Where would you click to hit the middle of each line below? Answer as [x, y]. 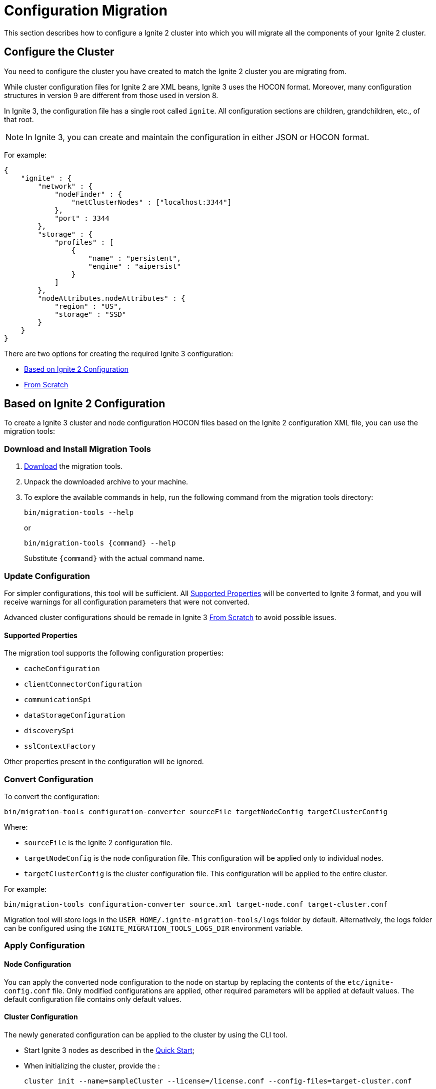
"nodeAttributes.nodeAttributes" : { [111, 298]
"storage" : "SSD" [90, 314]
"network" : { [65, 186]
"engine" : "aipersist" [135, 266]
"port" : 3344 [82, 218]
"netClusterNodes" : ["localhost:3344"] [151, 202]
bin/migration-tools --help [79, 513]
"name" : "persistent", [135, 258]
